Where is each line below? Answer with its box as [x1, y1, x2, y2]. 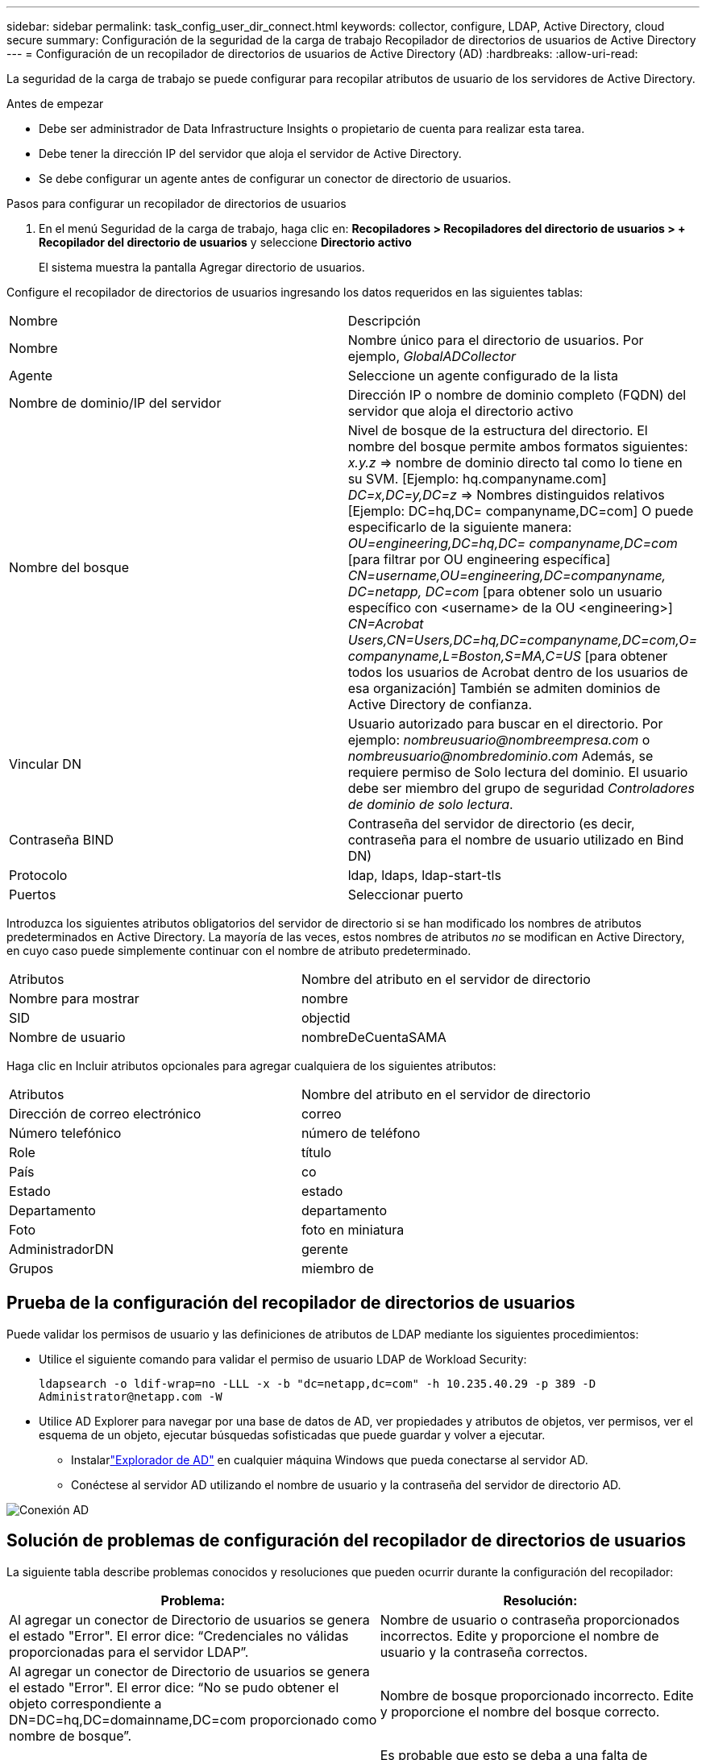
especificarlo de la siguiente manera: [347, 519, 572, 535]
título [301, 1144, 332, 1160]
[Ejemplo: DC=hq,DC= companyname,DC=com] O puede [347, 503, 694, 519]
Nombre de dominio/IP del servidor [9, 395, 222, 411]
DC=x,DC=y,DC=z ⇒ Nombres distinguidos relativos [347, 487, 665, 503]
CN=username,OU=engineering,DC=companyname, [347, 567, 667, 583]
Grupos [9, 1260, 54, 1276]
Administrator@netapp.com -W [39, 1389, 222, 1403]
